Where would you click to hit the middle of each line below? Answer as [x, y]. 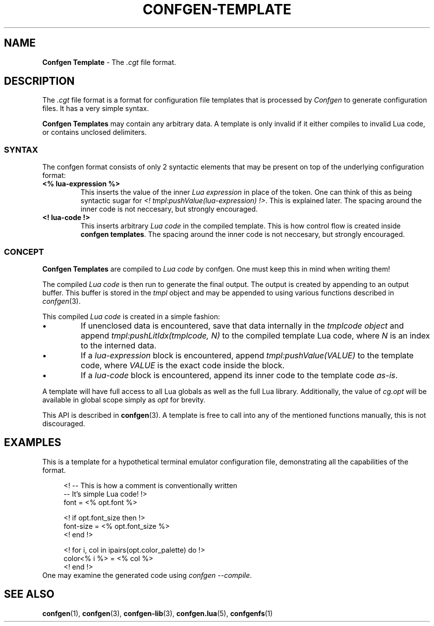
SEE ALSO [29, 594]
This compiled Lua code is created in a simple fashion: [131, 316]
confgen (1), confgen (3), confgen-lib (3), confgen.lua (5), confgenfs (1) [158, 613]
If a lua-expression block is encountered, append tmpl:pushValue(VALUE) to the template [247, 355]
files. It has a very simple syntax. [96, 109]
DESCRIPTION [39, 81]
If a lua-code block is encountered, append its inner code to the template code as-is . [239, 375]
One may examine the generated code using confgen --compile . [147, 575]
